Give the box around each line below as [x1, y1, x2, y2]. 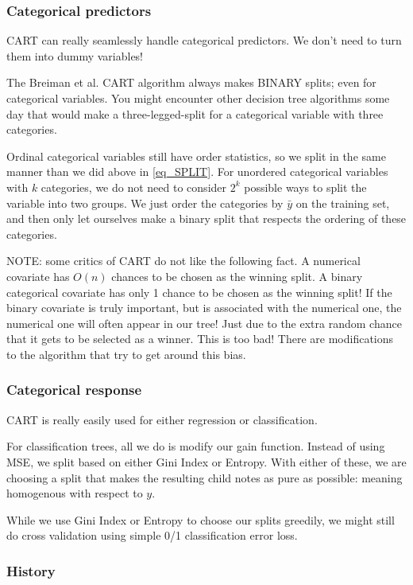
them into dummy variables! [6, 47, 144, 64]
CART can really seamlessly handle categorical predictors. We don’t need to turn [6, 32, 402, 49]
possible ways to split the [244, 178, 367, 195]
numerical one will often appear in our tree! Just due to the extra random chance [6, 314, 402, 331]
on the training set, [295, 194, 390, 211]
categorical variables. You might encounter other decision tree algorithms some [6, 90, 390, 106]
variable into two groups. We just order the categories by [6, 194, 284, 211]
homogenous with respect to [6, 485, 143, 501]
